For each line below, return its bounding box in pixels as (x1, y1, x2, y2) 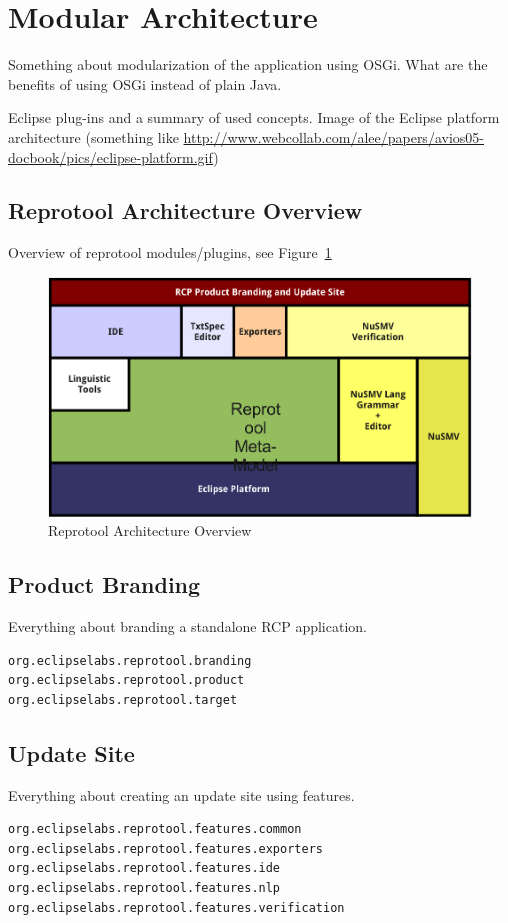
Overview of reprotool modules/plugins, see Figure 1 (8, 242, 332, 263)
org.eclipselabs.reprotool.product (8, 673, 245, 688)
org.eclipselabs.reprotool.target (8, 692, 238, 707)
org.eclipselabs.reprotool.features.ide (8, 861, 281, 876)
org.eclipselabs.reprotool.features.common (8, 822, 302, 837)
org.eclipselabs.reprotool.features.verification (8, 900, 345, 915)
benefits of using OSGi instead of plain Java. (8, 73, 282, 94)
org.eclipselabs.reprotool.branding (8, 653, 252, 668)
